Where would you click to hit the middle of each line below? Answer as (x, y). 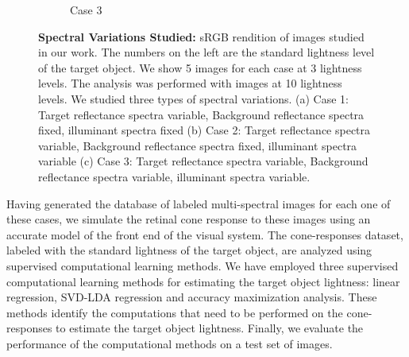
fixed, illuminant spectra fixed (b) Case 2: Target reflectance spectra (204, 130)
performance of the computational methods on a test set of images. (170, 343)
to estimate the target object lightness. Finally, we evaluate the (210, 328)
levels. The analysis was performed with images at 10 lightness (190, 83)
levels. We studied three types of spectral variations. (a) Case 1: (193, 98)
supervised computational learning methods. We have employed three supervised (203, 265)
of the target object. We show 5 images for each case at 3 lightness (200, 67)
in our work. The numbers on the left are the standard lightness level (206, 52)
